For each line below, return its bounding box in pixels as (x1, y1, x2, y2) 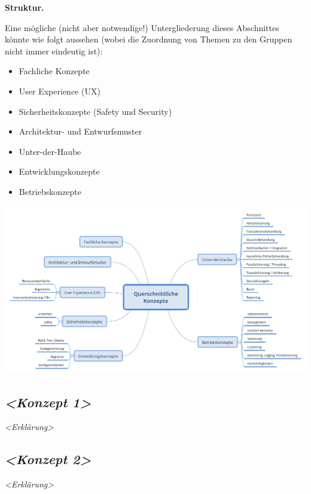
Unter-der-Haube (19, 145, 81, 157)
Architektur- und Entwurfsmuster (19, 125, 142, 138)
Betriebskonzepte (19, 185, 81, 197)
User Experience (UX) (19, 84, 100, 97)
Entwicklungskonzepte (19, 165, 100, 178)
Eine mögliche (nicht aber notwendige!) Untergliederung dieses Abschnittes (5, 21, 279, 33)
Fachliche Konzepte (19, 65, 90, 77)
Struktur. (5, 1, 44, 13)
